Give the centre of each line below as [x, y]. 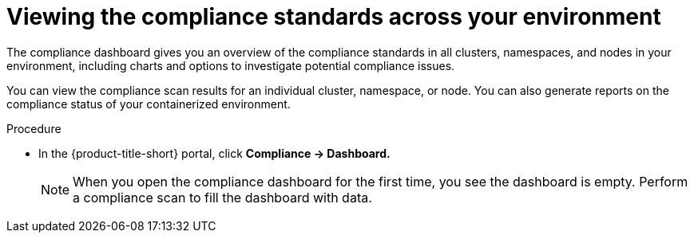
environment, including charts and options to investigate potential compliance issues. [231, 65]
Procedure [34, 128]
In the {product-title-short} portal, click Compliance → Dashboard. [214, 153]
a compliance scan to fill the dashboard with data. [222, 197]
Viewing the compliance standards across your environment [334, 17]
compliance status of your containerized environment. [149, 104]
